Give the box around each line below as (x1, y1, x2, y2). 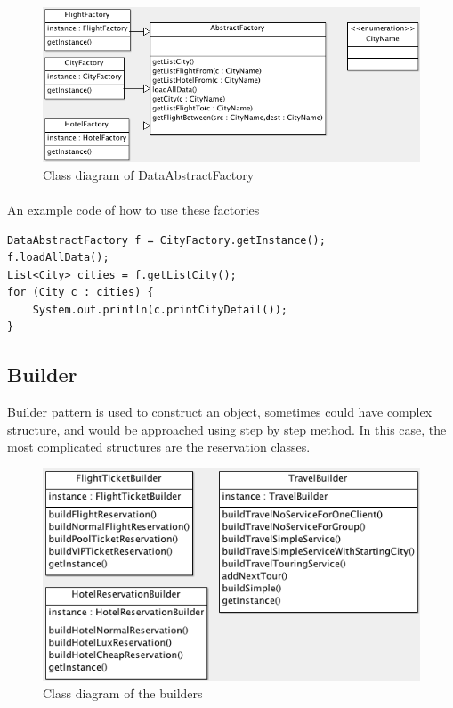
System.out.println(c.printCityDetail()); (32, 303, 287, 316)
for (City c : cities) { (7, 286, 154, 299)
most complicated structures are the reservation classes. (7, 437, 311, 456)
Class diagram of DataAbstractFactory (43, 165, 255, 183)
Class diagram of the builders (43, 684, 203, 703)
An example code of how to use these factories (7, 199, 260, 218)
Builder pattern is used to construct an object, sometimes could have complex (7, 403, 433, 421)
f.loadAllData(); (7, 251, 109, 264)
